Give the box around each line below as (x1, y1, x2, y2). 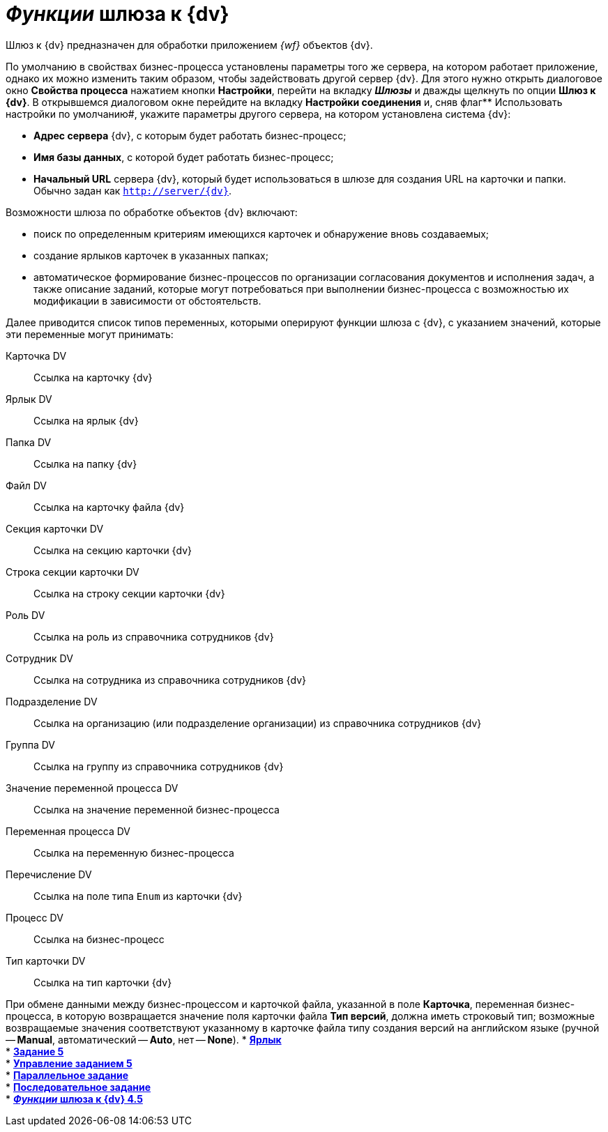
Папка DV (6, 436, 52, 448)
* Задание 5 (6, 1045, 64, 1057)
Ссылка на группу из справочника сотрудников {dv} (33, 760, 284, 772)
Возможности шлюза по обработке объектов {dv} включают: (6, 206, 298, 218)
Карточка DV (6, 349, 67, 362)
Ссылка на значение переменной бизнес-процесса (33, 803, 280, 816)
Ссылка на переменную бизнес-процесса (33, 846, 234, 859)
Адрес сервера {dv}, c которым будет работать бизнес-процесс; (33, 129, 347, 141)
